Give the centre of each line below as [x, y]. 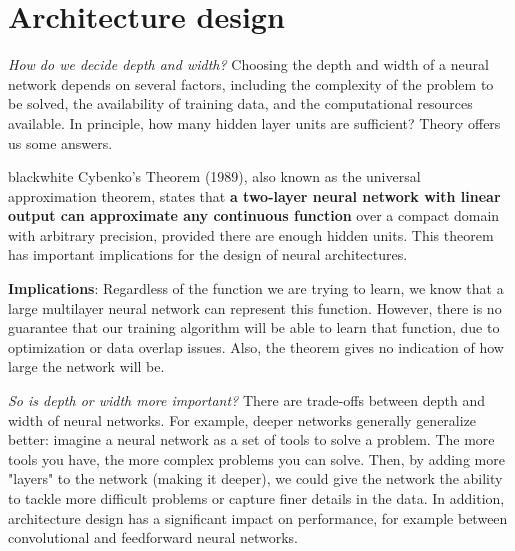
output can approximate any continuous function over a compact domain [254, 215]
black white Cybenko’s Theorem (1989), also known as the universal [214, 176]
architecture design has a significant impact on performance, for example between [258, 517]
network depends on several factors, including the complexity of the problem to [251, 83]
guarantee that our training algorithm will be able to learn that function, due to [254, 327]
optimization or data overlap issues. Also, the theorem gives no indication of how [256, 346]
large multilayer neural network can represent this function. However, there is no [255, 307]
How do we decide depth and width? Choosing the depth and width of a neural [248, 64]
